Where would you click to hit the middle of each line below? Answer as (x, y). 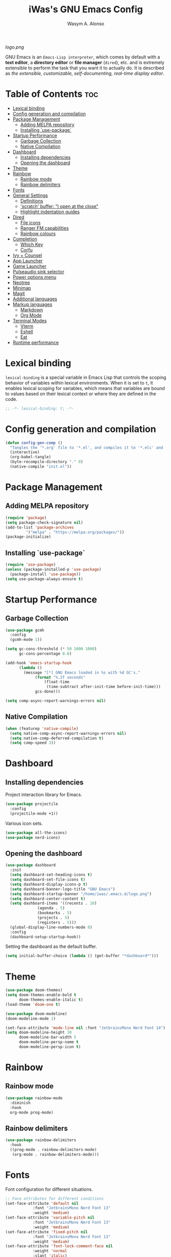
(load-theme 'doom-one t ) (33, 1004)
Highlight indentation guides (50, 212)
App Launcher (28, 260)
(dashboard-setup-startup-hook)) (45, 937)
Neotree (21, 282)
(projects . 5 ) (54, 918)
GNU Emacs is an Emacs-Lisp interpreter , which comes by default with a (83, 57)
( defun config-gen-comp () (34, 443)
